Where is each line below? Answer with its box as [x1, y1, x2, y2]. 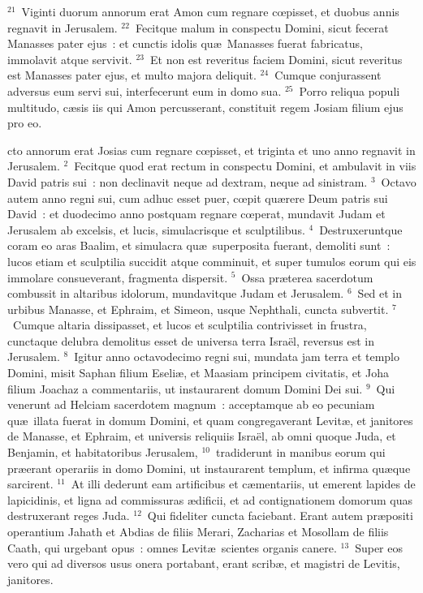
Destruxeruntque [319, 221, 403, 238]
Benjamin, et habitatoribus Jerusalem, [7, 444, 198, 461]
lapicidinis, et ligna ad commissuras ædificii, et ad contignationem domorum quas [7, 491, 413, 508]
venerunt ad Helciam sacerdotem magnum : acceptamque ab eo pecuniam [7, 396, 375, 413]
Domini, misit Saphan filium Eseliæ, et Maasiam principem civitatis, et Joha [7, 364, 389, 381]
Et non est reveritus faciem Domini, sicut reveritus [149, 50, 403, 67]
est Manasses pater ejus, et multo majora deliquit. [7, 67, 257, 84]
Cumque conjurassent [274, 67, 382, 84]
